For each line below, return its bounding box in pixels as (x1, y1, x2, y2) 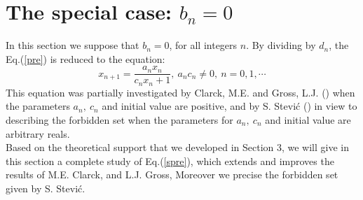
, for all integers (169, 38, 238, 52)
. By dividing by (246, 38, 316, 52)
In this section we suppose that (6, 38, 139, 52)
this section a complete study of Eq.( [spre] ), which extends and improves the (6, 153, 334, 168)
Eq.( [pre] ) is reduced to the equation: (6, 51, 165, 66)
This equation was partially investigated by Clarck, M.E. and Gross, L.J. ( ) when (6, 85, 355, 99)
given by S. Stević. (6, 180, 85, 195)
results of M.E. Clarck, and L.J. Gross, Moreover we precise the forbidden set (6, 167, 338, 182)
